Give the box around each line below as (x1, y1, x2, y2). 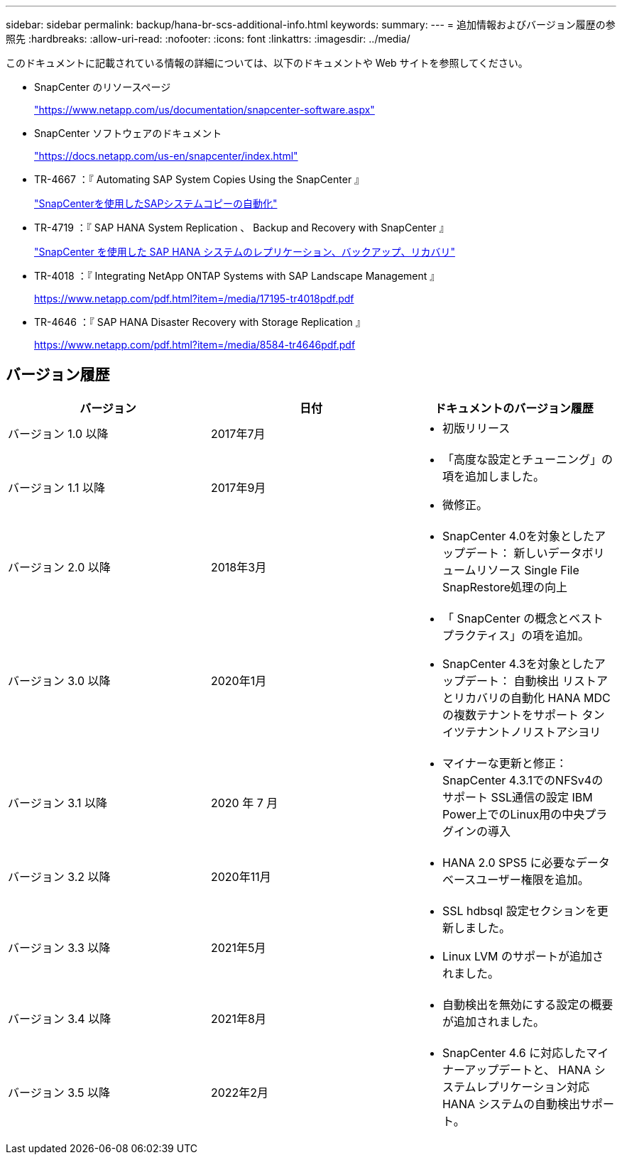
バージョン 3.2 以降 (8, 869, 111, 884)
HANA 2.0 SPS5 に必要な (442, 855, 576, 870)
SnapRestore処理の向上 (442, 579, 568, 594)
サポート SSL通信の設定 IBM (442, 789, 593, 804)
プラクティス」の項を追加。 (442, 628, 590, 642)
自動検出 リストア (513, 673, 608, 688)
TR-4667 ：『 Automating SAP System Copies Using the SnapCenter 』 (34, 173, 365, 185)
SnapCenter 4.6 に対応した (442, 1045, 586, 1060)
